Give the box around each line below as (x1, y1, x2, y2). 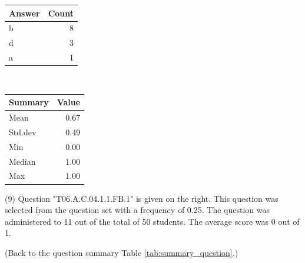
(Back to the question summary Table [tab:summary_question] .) (5, 246, 238, 258)
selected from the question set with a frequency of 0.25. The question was (5, 204, 270, 216)
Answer (9, 6, 40, 19)
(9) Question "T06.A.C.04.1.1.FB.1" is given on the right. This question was (5, 192, 279, 204)
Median (9, 155, 36, 167)
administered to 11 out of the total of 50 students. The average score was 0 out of (5, 215, 300, 227)
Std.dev (9, 125, 37, 138)
